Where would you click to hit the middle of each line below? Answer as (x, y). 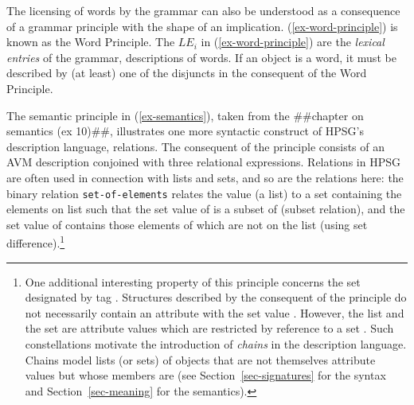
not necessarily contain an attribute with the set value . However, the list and (215, 312)
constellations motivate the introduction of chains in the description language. (216, 344)
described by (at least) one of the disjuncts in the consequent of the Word (187, 73)
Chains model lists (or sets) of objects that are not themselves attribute (200, 359)
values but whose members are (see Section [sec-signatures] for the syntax (205, 375)
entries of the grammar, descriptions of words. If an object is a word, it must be (201, 57)
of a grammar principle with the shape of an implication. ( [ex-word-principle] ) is (202, 26)
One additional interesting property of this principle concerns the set (193, 281)
